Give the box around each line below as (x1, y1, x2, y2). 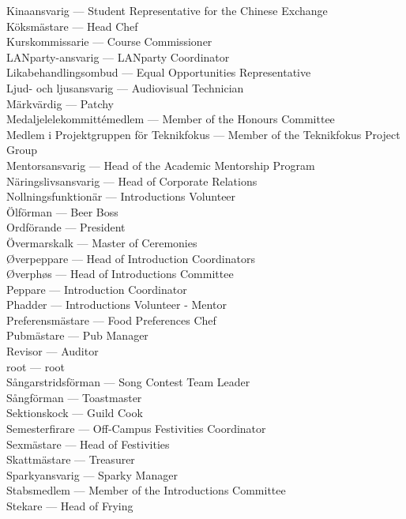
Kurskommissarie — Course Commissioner (6, 33, 212, 50)
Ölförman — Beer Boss (6, 203, 118, 220)
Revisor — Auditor (6, 343, 99, 359)
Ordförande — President (6, 219, 126, 235)
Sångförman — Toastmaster (6, 389, 142, 405)
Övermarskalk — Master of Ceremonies (6, 234, 197, 250)
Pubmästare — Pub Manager (6, 327, 148, 344)
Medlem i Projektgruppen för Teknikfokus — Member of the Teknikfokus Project (6, 126, 400, 142)
